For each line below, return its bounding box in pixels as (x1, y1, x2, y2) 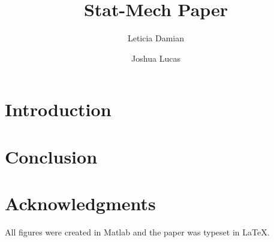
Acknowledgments (5, 191, 156, 216)
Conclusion (5, 144, 98, 168)
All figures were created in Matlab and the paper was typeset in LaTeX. (5, 226, 270, 238)
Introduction (5, 97, 112, 122)
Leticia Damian (127, 32, 185, 44)
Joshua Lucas (131, 52, 180, 64)
